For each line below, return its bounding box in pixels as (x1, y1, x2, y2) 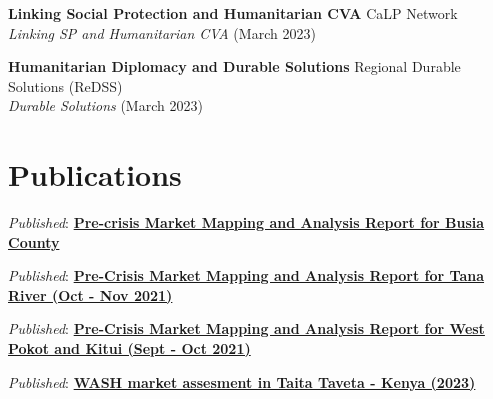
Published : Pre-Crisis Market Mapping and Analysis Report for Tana (8, 265, 485, 286)
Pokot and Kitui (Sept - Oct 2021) (8, 338, 251, 359)
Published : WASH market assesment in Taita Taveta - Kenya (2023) (8, 371, 476, 392)
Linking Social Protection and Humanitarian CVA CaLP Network (8, 3, 458, 23)
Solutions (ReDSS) (8, 75, 123, 96)
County (8, 231, 60, 252)
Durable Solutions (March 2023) (8, 95, 203, 116)
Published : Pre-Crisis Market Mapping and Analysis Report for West (8, 318, 485, 339)
